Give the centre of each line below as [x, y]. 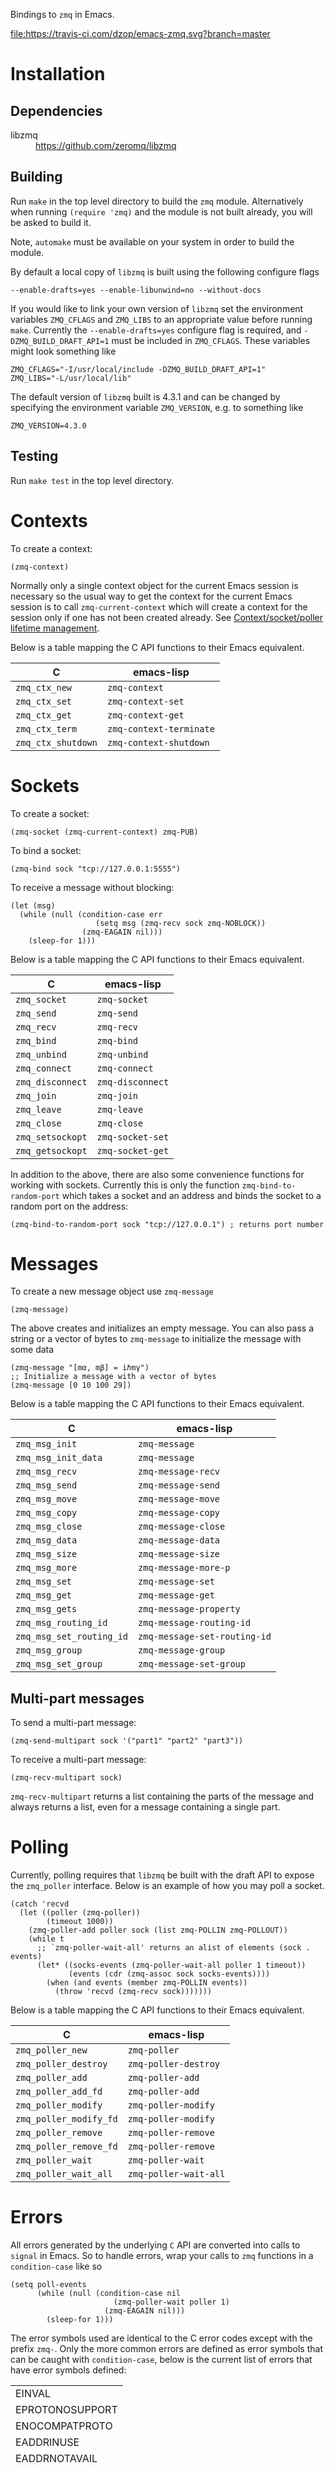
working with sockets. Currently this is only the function [125, 1185]
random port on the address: [69, 1206]
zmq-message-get [176, 1595]
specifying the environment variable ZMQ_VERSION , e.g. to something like [157, 407]
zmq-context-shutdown [158, 742]
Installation [58, 74]
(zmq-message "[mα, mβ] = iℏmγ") [80, 1368]
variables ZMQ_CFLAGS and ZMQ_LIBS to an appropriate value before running [161, 319]
